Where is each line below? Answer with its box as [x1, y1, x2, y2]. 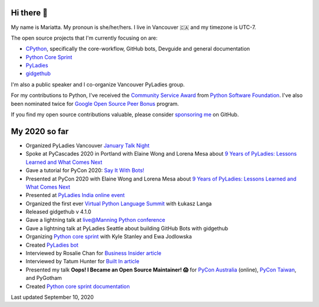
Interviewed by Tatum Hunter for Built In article [25, 258, 140, 265]
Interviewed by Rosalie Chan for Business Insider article [25, 250, 162, 257]
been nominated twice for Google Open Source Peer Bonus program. [11, 100, 180, 107]
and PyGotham [25, 274, 62, 282]
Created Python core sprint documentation [25, 283, 130, 290]
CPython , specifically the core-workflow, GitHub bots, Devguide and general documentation [25, 45, 250, 53]
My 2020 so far [11, 126, 69, 136]
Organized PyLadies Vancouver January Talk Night [25, 142, 150, 149]
